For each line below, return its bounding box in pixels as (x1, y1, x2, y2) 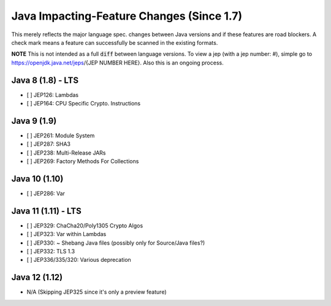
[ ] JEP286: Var (26, 190, 66, 197)
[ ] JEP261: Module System (26, 132, 95, 139)
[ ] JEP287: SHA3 (26, 140, 70, 148)
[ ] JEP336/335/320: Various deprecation (26, 256, 131, 264)
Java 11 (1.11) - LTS (11, 205, 82, 216)
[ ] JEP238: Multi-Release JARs (26, 149, 106, 156)
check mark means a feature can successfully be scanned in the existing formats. (11, 39, 218, 46)
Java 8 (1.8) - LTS (11, 75, 79, 85)
